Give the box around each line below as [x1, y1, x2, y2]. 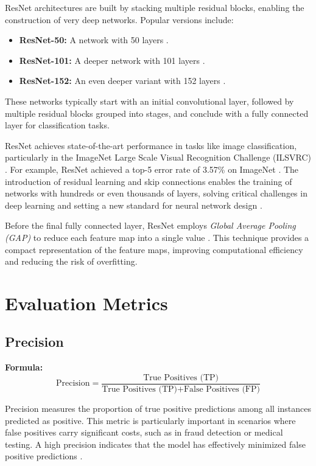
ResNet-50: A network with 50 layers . [19, 33, 169, 46]
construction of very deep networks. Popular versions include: [5, 13, 234, 26]
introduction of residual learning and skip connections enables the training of [5, 175, 292, 187]
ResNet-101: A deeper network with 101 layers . [19, 54, 205, 66]
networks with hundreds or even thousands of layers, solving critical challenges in [5, 187, 307, 200]
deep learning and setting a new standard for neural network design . [5, 198, 262, 211]
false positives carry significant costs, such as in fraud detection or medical [5, 426, 283, 439]
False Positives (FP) [183, 384, 260, 394]
